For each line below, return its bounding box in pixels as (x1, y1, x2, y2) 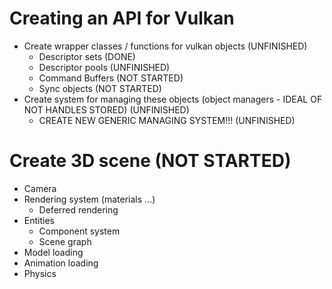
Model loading (23, 246, 84, 258)
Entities (23, 214, 55, 226)
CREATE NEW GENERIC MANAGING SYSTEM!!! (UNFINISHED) (38, 114, 296, 126)
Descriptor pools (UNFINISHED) (38, 61, 171, 73)
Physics (23, 267, 57, 279)
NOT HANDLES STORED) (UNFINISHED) (23, 103, 190, 116)
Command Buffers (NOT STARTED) (38, 72, 184, 84)
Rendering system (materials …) (23, 193, 156, 205)
